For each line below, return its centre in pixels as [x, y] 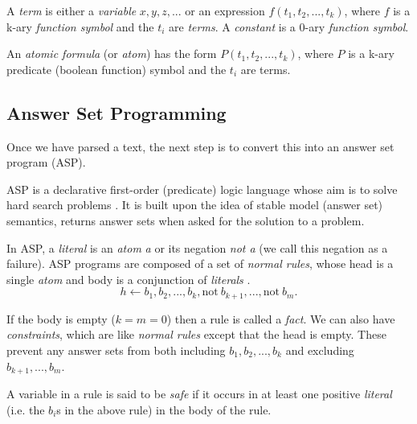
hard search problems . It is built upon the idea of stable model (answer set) [195, 205]
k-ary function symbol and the [80, 26]
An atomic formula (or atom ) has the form [112, 54]
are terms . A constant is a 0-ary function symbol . [289, 26]
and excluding [320, 350]
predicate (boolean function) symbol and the [117, 69]
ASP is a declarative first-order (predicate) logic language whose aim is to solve [202, 189]
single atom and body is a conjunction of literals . [129, 279]
